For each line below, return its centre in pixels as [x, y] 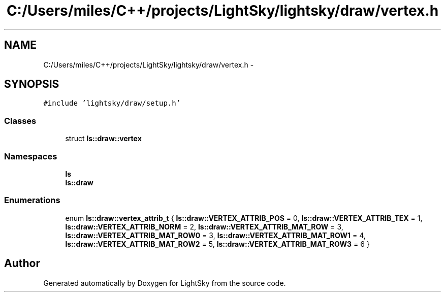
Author [22, 264]
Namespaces [31, 156]
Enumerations [32, 200]
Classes [20, 121]
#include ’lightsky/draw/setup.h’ [112, 103]
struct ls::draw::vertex [103, 139]
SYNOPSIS [32, 84]
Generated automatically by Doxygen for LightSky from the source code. [165, 283]
